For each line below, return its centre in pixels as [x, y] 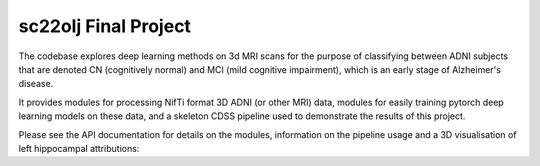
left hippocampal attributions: [79, 148]
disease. [36, 84]
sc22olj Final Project [105, 26]
